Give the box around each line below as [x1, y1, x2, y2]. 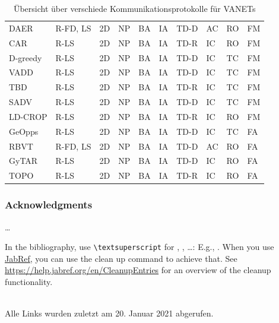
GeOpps [9, 125, 39, 137]
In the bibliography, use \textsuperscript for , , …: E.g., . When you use [5, 240, 274, 253]
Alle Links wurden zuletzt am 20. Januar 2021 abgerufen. [5, 307, 214, 319]
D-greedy [9, 51, 42, 64]
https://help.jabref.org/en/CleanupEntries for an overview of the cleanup [5, 264, 271, 276]
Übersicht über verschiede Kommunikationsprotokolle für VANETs [13, 2, 256, 14]
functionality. [5, 275, 53, 288]
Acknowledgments [5, 197, 93, 212]
